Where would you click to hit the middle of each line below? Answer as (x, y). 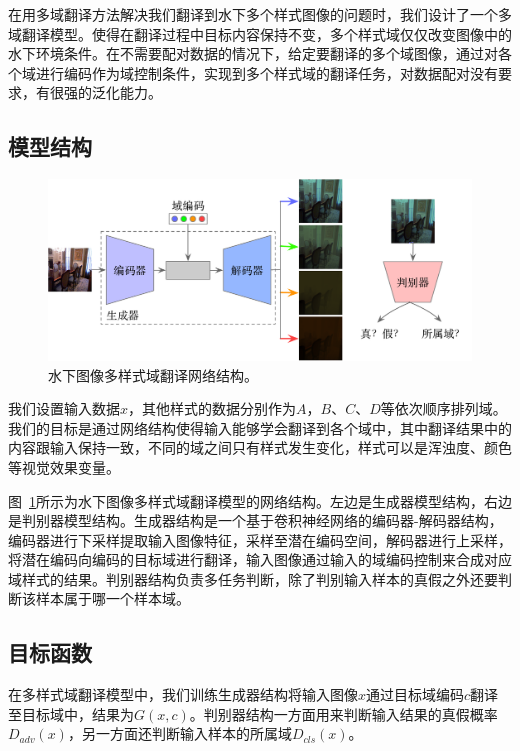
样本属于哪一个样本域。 (112, 598)
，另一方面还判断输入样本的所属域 (179, 733)
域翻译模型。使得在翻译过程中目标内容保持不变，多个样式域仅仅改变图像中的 (260, 33)
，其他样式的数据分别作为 (212, 408)
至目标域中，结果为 (71, 713)
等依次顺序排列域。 (443, 408)
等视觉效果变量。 (64, 466)
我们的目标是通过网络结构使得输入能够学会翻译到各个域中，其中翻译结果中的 (260, 427)
